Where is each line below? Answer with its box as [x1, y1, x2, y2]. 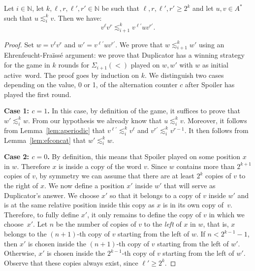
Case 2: [4, 151, 30, 162]
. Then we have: [54, 12, 102, 23]
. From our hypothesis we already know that [28, 115, 162, 125]
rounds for [58, 60, 90, 70]
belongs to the [4, 229, 47, 239]
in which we [209, 209, 245, 219]
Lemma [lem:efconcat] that [4, 135, 86, 145]
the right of [4, 180, 38, 191]
